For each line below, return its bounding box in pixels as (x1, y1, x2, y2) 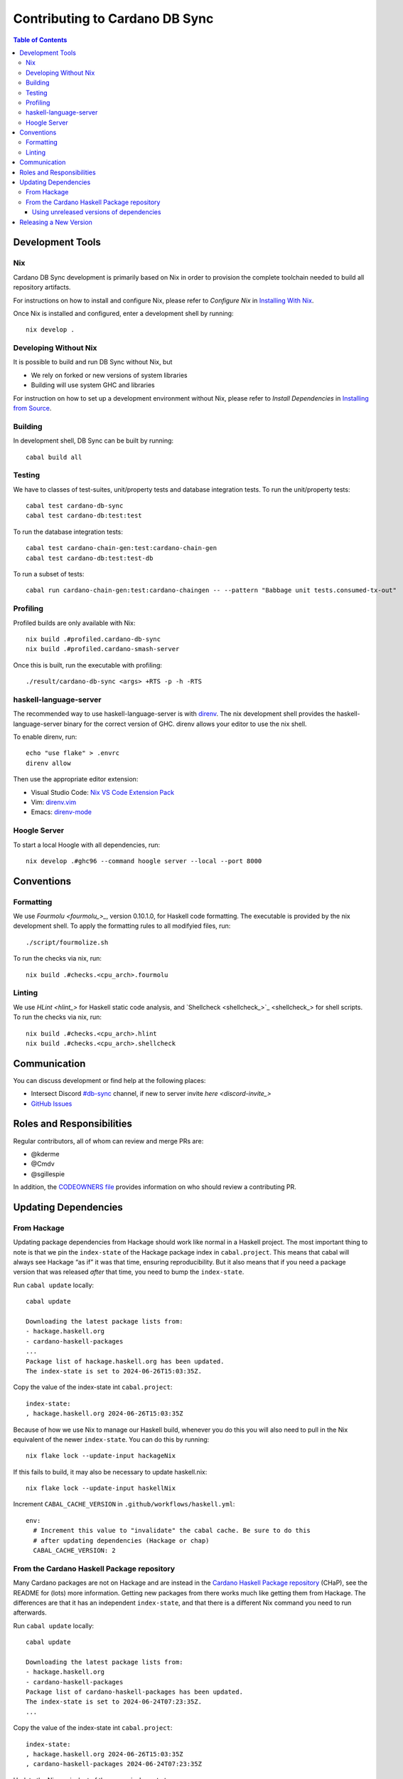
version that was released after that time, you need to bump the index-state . (13, 1267, 245, 1277)
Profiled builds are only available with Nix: (13, 618, 136, 627)
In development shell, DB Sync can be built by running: (13, 436, 174, 445)
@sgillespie (31, 1169, 65, 1178)
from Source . (13, 404, 52, 412)
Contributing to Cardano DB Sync (13, 11, 214, 26)
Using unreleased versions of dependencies (32, 208, 161, 216)
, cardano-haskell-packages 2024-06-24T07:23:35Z (26, 1760, 203, 1768)
